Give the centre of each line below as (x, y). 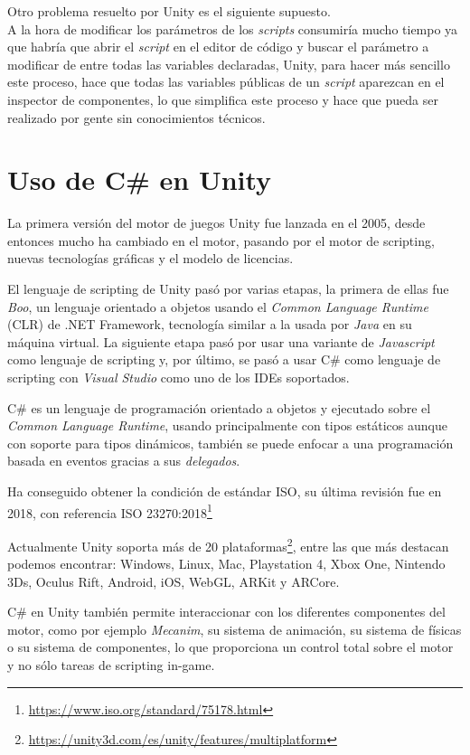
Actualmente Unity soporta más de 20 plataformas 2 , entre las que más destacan (228, 544)
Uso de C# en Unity (140, 179)
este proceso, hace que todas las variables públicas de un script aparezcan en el (226, 82)
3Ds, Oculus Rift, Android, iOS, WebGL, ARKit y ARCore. (174, 581)
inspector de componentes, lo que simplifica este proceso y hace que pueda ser (223, 99)
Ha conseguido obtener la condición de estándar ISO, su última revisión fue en (225, 491)
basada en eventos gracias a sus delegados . (124, 461)
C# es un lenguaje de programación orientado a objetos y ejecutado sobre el (219, 407)
